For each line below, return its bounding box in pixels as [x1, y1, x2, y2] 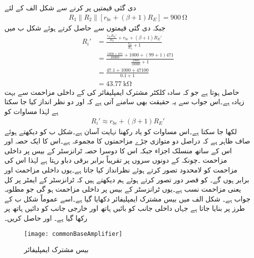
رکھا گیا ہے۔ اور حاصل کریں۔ [4, 213, 88, 223]
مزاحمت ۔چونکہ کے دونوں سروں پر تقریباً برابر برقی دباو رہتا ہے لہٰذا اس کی [4, 155, 227, 165]
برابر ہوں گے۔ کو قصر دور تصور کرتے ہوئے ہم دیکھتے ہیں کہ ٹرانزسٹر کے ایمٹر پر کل [4, 174, 250, 184]
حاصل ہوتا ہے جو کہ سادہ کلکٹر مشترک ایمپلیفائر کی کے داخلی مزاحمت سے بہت [4, 86, 239, 97]
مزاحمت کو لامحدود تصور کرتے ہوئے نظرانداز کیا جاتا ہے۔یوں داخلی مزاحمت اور [4, 165, 238, 175]
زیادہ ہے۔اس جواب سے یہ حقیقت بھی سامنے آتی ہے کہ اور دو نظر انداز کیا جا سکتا [4, 96, 245, 107]
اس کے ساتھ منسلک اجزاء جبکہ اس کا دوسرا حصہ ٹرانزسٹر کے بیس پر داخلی [4, 145, 232, 155]
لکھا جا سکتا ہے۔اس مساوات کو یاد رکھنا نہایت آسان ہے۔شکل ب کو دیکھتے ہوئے [4, 126, 237, 136]
